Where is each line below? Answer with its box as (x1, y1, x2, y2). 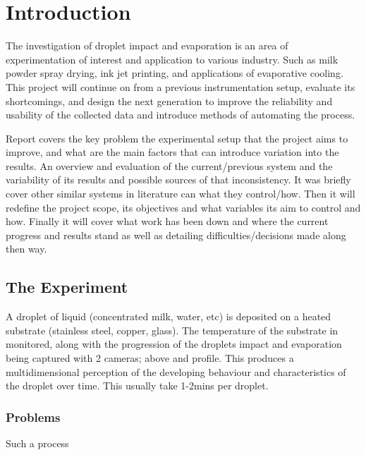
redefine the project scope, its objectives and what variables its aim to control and (6, 200, 361, 214)
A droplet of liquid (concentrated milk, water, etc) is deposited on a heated (6, 309, 331, 324)
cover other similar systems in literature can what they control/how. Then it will (6, 186, 355, 201)
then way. (6, 241, 47, 256)
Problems (6, 408, 61, 425)
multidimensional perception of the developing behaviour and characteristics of (6, 364, 346, 379)
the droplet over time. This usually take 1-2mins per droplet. (6, 378, 269, 393)
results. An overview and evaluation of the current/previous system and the (6, 158, 333, 173)
